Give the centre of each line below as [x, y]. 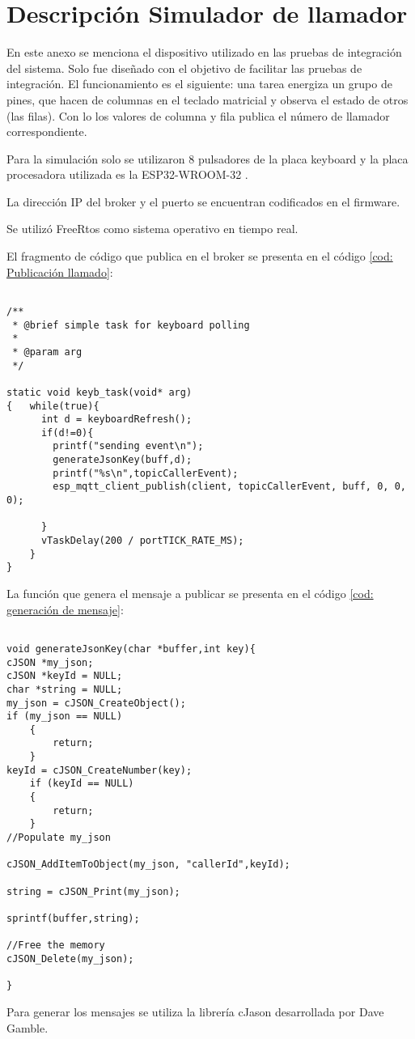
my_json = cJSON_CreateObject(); [96, 703]
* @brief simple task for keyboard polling [131, 325]
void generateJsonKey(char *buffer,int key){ [131, 649]
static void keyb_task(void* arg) [100, 392]
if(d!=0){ [67, 433]
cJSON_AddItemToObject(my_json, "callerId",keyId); [148, 865]
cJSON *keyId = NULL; [65, 676]
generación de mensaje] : [65, 609]
